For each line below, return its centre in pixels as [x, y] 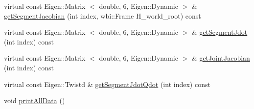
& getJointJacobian [221, 58]
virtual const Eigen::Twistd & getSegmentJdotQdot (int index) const [107, 84]
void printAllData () [35, 100]
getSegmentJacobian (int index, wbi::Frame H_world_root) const [103, 15]
